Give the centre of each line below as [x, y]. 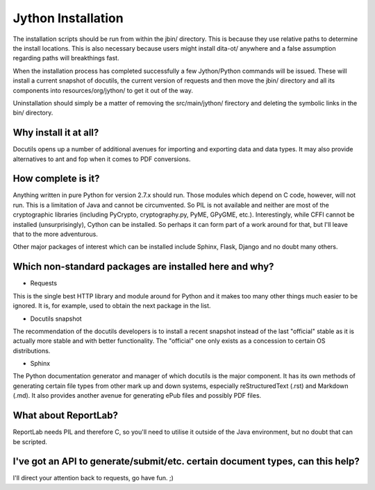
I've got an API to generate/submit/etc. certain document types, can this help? [186, 462]
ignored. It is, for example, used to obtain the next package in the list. [112, 306]
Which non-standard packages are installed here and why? [143, 267]
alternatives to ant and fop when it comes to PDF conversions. [102, 159]
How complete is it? [56, 179]
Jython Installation [68, 18]
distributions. [32, 350]
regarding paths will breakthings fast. [66, 58]
